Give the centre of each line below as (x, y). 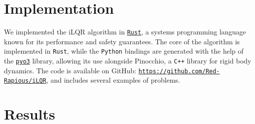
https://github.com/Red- (179, 71)
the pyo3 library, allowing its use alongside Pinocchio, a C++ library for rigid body (128, 61)
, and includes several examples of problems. (113, 80)
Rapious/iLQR (25, 81)
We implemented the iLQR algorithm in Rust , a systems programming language (125, 32)
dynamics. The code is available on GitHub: (70, 70)
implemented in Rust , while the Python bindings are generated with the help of (124, 51)
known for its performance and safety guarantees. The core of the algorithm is (122, 41)
